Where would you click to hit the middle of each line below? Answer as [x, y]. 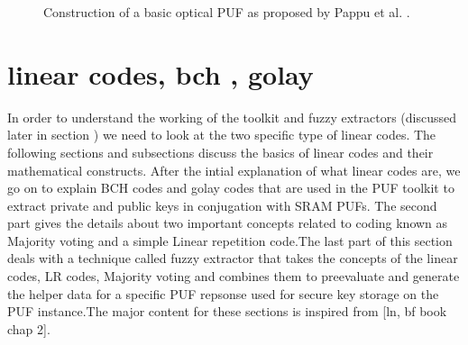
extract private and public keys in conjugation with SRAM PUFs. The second [222, 205]
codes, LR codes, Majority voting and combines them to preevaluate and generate [234, 276]
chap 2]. [29, 328]
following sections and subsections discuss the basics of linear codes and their [220, 152]
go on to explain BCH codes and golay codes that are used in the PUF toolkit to [231, 188]
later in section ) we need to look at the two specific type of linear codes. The [222, 135]
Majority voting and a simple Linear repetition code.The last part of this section [230, 240]
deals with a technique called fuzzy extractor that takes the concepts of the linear [233, 258]
